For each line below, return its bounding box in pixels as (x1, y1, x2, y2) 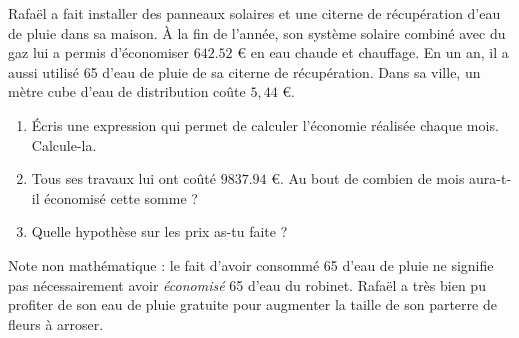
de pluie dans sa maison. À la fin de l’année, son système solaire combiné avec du (8, 22, 506, 43)
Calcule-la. (31, 134, 97, 155)
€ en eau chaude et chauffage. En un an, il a (237, 42, 509, 63)
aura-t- (469, 168, 512, 189)
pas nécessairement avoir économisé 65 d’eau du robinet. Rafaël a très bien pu (8, 274, 486, 295)
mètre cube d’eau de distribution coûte (8, 81, 246, 102)
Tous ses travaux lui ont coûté (31, 168, 216, 189)
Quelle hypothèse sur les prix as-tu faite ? (31, 221, 288, 242)
